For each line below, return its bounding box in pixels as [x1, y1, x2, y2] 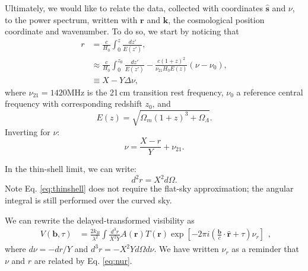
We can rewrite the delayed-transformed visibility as [5, 213, 195, 226]
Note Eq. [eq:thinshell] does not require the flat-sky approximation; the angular [5, 182, 294, 195]
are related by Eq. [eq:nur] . [34, 254, 132, 266]
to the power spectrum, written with [5, 13, 138, 25]
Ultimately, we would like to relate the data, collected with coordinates [5, 2, 263, 14]
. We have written [154, 243, 219, 255]
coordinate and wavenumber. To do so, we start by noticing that [5, 25, 239, 37]
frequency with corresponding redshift [5, 97, 142, 110]
